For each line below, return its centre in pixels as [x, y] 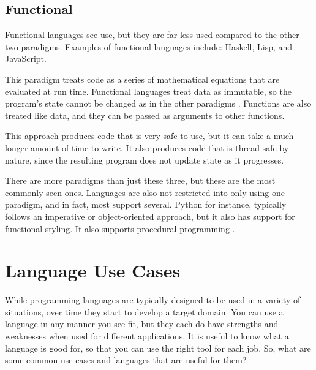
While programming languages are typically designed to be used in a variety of [153, 300]
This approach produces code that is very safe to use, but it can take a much [149, 136]
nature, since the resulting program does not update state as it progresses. [145, 160]
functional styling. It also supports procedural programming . [120, 228]
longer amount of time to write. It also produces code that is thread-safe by [147, 147]
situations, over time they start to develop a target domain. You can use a [144, 311]
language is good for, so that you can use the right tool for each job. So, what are [158, 348]
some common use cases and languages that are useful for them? [126, 360]
